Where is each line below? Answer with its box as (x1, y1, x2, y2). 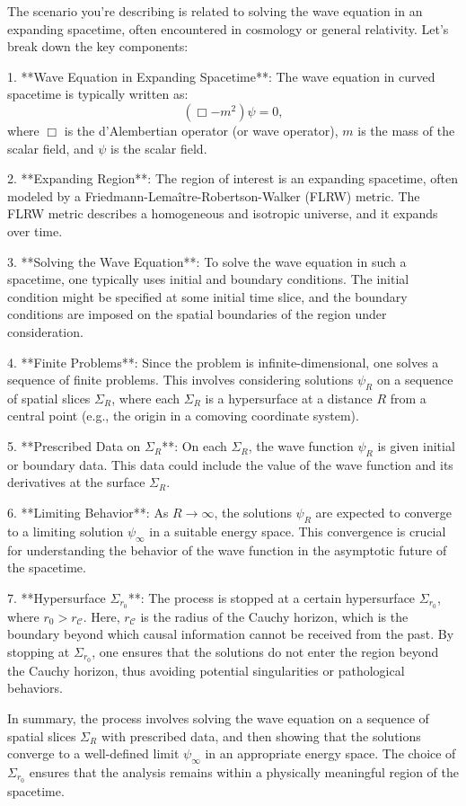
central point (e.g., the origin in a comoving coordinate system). (7, 406, 359, 425)
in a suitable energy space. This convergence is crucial (149, 521, 446, 540)
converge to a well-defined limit (7, 744, 180, 763)
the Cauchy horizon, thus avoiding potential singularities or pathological (7, 660, 405, 679)
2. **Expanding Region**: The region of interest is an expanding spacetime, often (7, 169, 458, 188)
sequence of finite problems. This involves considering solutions (7, 370, 354, 389)
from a (390, 388, 426, 407)
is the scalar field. (110, 138, 207, 157)
